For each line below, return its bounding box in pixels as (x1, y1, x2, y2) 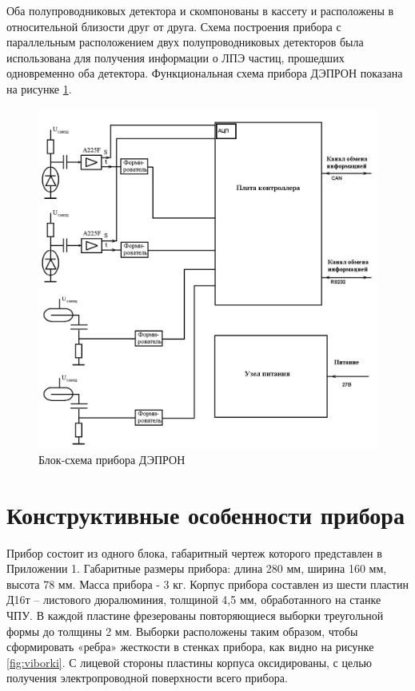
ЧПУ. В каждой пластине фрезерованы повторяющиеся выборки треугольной (6, 606, 384, 623)
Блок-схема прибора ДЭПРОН (38, 451, 186, 467)
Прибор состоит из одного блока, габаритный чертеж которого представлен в (6, 544, 382, 561)
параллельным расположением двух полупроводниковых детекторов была (6, 34, 364, 50)
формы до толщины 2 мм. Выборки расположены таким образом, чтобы (6, 622, 358, 639)
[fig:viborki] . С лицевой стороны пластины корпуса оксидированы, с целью (6, 653, 373, 670)
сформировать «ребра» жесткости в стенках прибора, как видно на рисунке (6, 638, 374, 655)
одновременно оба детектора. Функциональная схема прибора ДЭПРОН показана (6, 65, 403, 81)
